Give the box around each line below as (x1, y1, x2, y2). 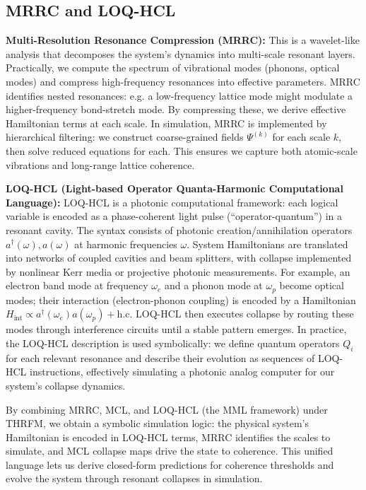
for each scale (272, 129, 331, 144)
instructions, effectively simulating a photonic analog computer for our (30, 364, 335, 379)
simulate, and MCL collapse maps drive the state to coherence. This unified (6, 443, 333, 458)
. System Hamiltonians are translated (187, 236, 348, 251)
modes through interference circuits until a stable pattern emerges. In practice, (6, 322, 347, 337)
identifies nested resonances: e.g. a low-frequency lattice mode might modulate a (6, 88, 353, 103)
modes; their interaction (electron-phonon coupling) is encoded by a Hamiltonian (6, 292, 356, 307)
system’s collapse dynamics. (6, 378, 126, 392)
